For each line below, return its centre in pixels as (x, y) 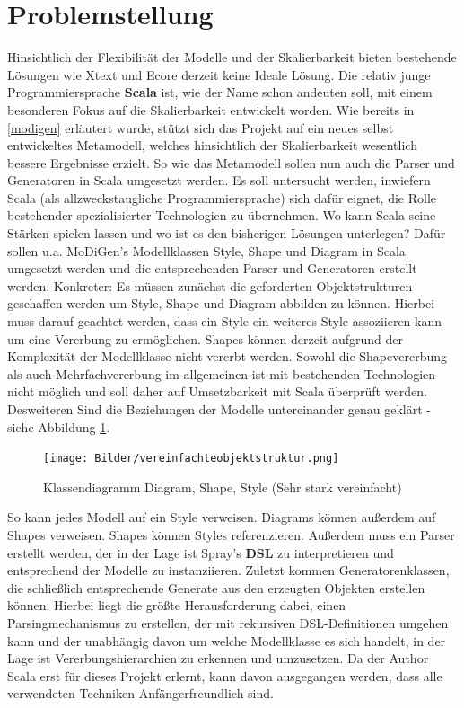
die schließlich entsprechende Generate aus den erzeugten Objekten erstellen (216, 587)
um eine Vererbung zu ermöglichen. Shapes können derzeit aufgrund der (205, 338)
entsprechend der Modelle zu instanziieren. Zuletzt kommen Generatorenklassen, (228, 570)
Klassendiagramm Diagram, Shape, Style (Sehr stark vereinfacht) (223, 487)
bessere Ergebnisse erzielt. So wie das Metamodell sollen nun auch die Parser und (231, 162)
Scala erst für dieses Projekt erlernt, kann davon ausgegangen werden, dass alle (225, 675)
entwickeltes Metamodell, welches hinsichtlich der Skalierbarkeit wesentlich (212, 145)
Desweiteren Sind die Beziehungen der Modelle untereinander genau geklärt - (219, 409)
